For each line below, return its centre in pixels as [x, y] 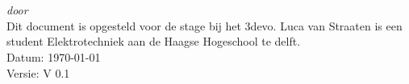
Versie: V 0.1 [38, 72]
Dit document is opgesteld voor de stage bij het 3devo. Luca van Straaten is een [204, 25]
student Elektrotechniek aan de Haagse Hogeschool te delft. [154, 41]
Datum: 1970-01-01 [54, 56]
